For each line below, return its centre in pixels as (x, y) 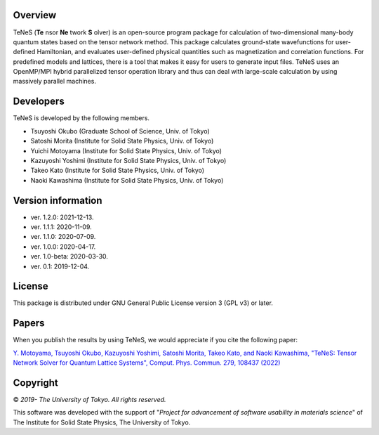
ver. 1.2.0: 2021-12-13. (62, 217)
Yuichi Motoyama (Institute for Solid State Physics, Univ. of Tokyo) (126, 150)
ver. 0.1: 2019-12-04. (60, 266)
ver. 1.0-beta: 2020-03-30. (69, 257)
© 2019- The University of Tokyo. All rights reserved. (89, 400)
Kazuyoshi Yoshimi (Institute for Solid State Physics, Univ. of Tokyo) (128, 160)
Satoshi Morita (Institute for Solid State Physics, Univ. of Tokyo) (122, 141)
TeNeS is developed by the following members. (81, 118)
